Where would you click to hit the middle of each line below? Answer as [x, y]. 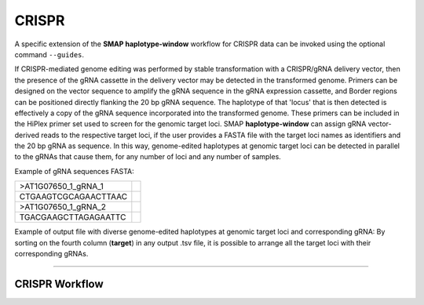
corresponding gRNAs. [51, 254]
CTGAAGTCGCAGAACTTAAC [73, 197]
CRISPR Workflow [59, 283]
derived [27, 135]
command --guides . [49, 54]
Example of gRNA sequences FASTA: [74, 171]
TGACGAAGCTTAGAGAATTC [73, 217]
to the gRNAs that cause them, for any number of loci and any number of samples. [148, 157]
